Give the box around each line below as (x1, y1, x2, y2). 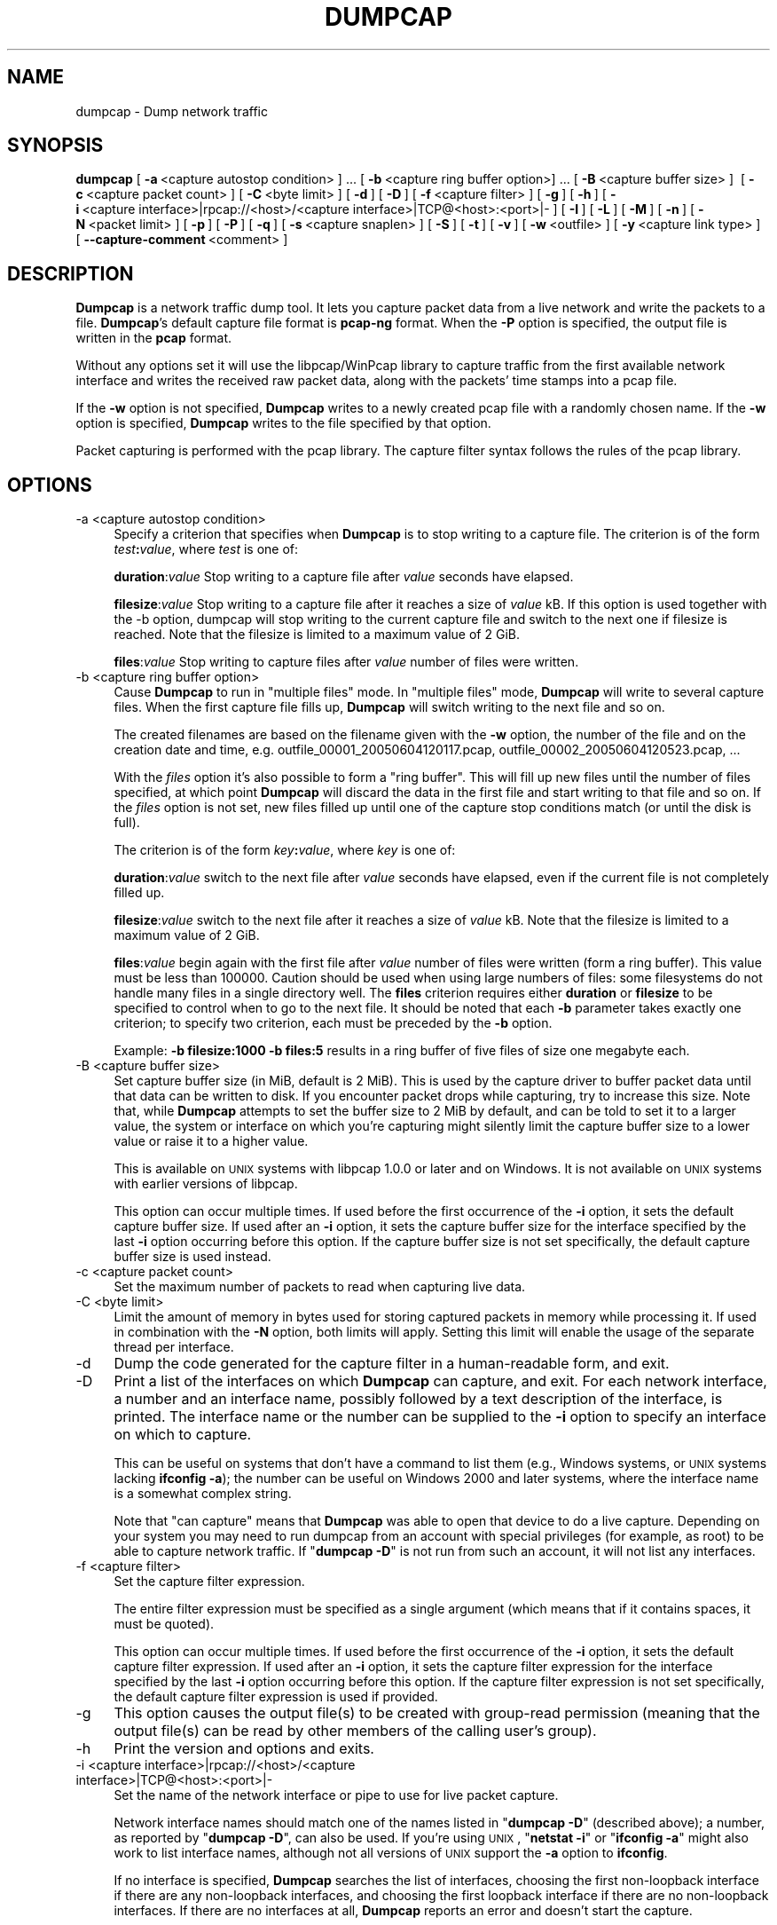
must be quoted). (114, 1616, 215, 1632)
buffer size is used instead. (114, 1249, 271, 1265)
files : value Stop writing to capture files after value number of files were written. (114, 654, 579, 670)
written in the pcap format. (75, 330, 232, 346)
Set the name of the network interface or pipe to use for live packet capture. (114, 1787, 559, 1803)
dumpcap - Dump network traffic (75, 103, 268, 119)
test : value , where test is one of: (114, 541, 299, 557)
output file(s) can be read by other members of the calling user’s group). (114, 1722, 597, 1740)
